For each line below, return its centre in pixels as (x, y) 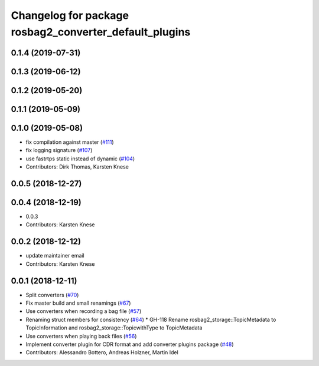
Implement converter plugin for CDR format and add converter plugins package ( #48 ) (130, 344)
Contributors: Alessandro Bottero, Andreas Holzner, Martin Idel (102, 352)
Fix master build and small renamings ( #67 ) (78, 303)
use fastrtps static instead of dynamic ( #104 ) (80, 159)
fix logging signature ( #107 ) (59, 150)
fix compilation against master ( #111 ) (70, 142)
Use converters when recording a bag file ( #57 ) (84, 311)
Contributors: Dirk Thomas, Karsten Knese (77, 167)
